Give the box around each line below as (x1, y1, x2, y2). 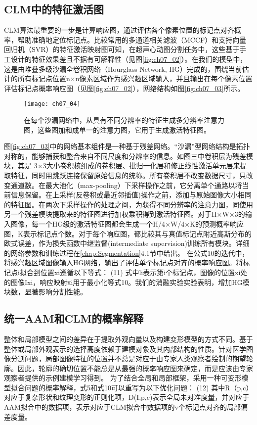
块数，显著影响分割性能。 (4, 286, 87, 297)
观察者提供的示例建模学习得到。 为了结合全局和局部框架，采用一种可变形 (4, 373, 242, 383)
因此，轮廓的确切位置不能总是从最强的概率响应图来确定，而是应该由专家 (17, 363, 253, 373)
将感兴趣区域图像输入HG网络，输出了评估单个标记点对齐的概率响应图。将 (4, 257, 243, 268)
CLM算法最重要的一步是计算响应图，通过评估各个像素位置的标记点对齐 (4, 25, 234, 35)
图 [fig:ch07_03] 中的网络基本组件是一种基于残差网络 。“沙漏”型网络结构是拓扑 (4, 141, 250, 151)
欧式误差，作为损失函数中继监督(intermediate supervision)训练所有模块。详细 (4, 238, 250, 248)
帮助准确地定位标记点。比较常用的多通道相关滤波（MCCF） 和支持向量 (17, 34, 247, 45)
